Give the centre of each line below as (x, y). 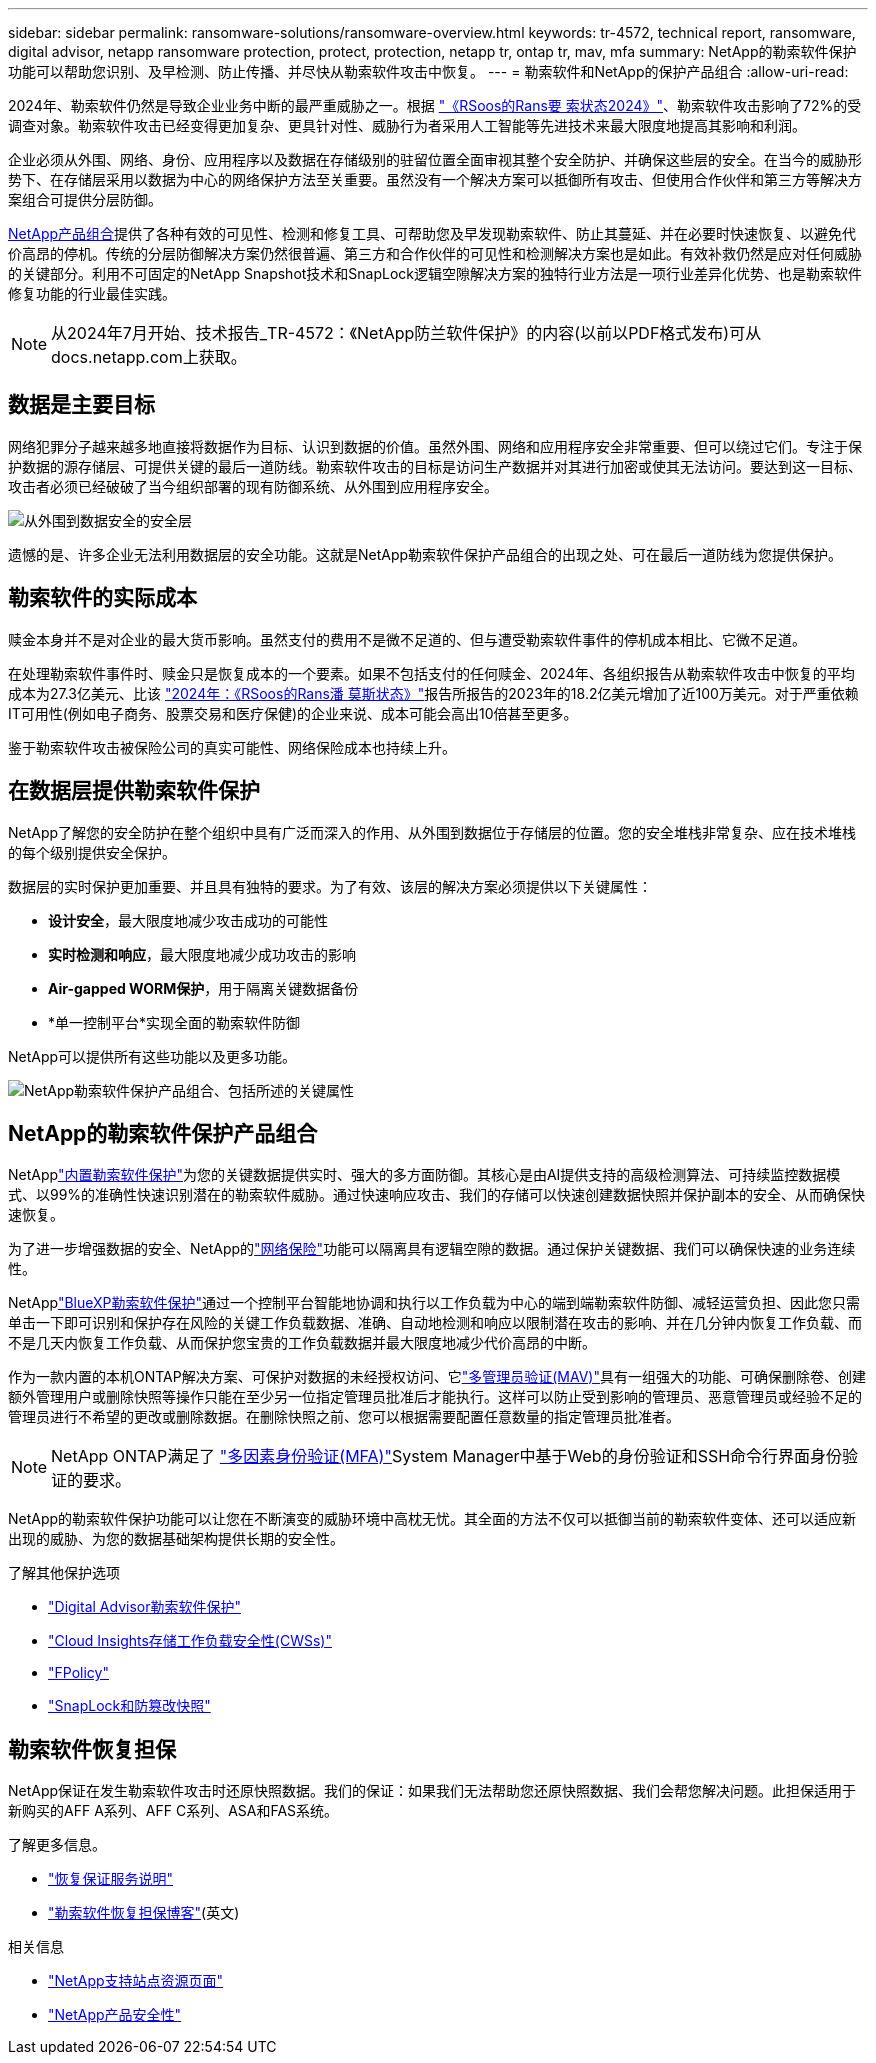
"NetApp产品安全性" (115, 2015)
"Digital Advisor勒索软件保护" (144, 1607)
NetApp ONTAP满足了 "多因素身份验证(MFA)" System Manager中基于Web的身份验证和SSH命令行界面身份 (447, 1456)
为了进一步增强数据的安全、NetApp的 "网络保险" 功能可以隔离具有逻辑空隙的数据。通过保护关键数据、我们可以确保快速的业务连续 (432, 1249)
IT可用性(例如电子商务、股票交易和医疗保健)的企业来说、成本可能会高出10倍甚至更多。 (293, 713)
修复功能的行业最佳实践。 (92, 293)
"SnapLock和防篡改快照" (129, 1706)
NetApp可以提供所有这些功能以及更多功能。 (152, 1056)
